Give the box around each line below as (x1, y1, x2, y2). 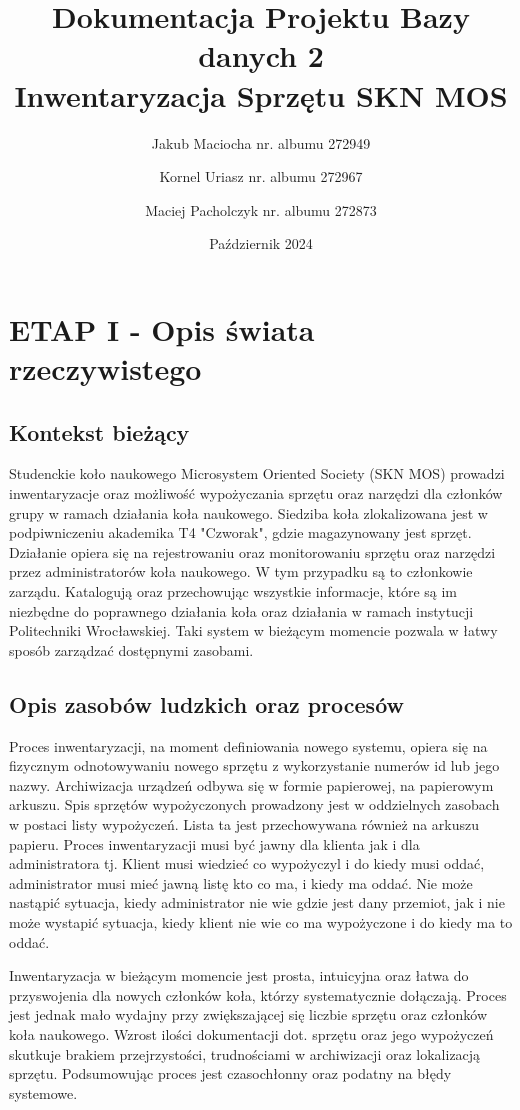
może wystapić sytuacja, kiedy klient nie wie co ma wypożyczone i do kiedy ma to (9, 911, 513, 932)
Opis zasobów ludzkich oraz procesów (9, 688, 404, 719)
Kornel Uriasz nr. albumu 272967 (159, 166, 363, 187)
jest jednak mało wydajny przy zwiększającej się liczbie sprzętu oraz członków (9, 1004, 487, 1025)
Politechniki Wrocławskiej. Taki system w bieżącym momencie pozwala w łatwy (9, 620, 498, 641)
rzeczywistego (9, 348, 202, 389)
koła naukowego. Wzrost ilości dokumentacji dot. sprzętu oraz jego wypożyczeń (9, 1023, 494, 1044)
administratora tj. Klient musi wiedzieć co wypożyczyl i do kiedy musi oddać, (9, 853, 485, 874)
